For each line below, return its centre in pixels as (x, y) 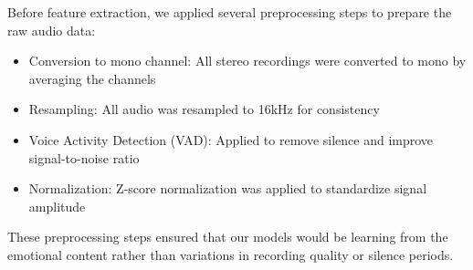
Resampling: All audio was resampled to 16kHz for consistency (204, 109)
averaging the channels (92, 78)
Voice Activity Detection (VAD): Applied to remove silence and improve (231, 139)
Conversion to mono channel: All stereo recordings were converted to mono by (247, 61)
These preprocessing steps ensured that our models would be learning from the (228, 237)
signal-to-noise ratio (84, 157)
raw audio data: (52, 30)
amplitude (57, 206)
